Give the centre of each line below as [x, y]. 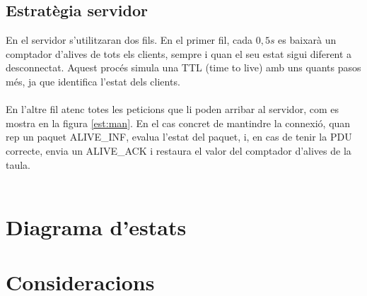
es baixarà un [307, 40]
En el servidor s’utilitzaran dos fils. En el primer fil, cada [129, 40]
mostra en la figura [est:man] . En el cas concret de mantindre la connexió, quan [178, 123]
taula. [18, 164]
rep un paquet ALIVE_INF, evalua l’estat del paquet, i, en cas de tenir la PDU [179, 137]
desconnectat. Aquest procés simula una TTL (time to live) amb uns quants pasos [183, 67]
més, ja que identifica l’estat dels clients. [93, 81]
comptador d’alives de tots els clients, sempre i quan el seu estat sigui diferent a [179, 53]
